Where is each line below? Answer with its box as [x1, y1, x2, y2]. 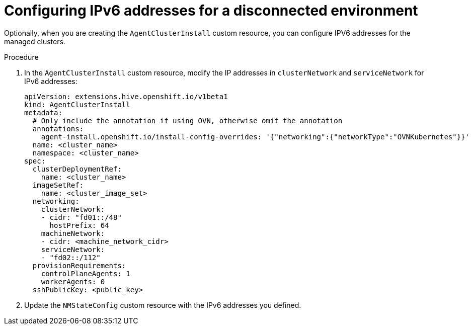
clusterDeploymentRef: [32, 164, 122, 173]
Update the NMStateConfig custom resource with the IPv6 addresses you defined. [24, 300, 301, 309]
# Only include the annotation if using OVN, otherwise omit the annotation [32, 116, 343, 125]
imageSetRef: [32, 181, 84, 189]
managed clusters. [4, 37, 65, 46]
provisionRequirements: [32, 261, 126, 270]
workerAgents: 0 [41, 277, 105, 286]
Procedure [4, 52, 39, 61]
